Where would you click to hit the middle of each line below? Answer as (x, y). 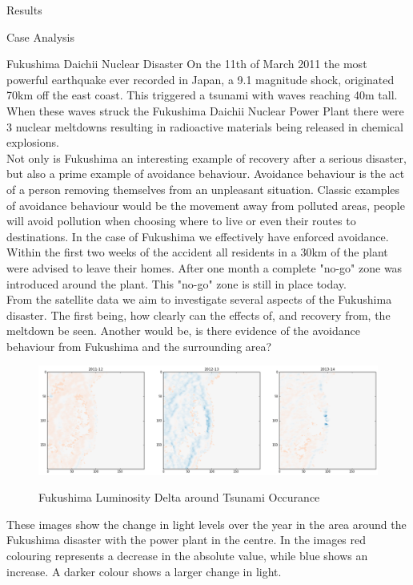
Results (24, 10)
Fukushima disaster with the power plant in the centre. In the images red (186, 540)
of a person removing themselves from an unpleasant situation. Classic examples (203, 189)
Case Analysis (40, 36)
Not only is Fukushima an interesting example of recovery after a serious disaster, (206, 157)
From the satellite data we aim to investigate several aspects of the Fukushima (199, 299)
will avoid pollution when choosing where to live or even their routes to (181, 221)
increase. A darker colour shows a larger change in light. (144, 571)
